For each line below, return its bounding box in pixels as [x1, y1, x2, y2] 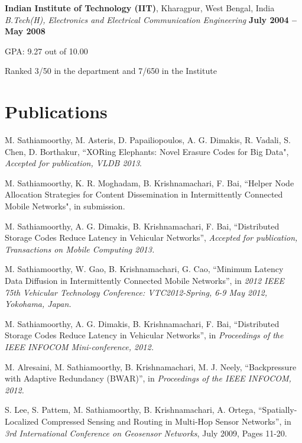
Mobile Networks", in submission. [5, 200, 125, 212]
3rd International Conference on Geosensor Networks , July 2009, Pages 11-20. [5, 426, 287, 439]
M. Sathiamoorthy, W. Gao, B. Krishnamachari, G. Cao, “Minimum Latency [5, 263, 284, 275]
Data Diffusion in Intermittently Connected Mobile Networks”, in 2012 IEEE [5, 274, 284, 287]
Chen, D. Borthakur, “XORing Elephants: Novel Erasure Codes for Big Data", [5, 145, 289, 157]
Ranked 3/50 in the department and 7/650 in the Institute [5, 64, 217, 77]
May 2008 [5, 25, 46, 37]
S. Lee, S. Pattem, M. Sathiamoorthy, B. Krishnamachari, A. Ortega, [5, 403, 256, 416]
